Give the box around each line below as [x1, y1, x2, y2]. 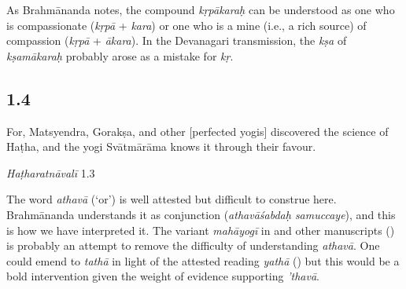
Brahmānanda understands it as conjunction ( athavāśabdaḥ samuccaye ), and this [6, 206, 396, 222]
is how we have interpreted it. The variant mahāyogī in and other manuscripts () [6, 221, 395, 238]
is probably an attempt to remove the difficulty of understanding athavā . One [6, 237, 380, 254]
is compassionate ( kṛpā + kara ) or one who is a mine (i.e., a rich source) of [6, 16, 367, 33]
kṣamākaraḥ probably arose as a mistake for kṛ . [6, 47, 234, 64]
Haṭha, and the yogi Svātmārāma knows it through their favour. [6, 138, 316, 155]
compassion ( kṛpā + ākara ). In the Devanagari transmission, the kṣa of [6, 32, 347, 49]
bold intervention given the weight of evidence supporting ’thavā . [6, 268, 319, 284]
